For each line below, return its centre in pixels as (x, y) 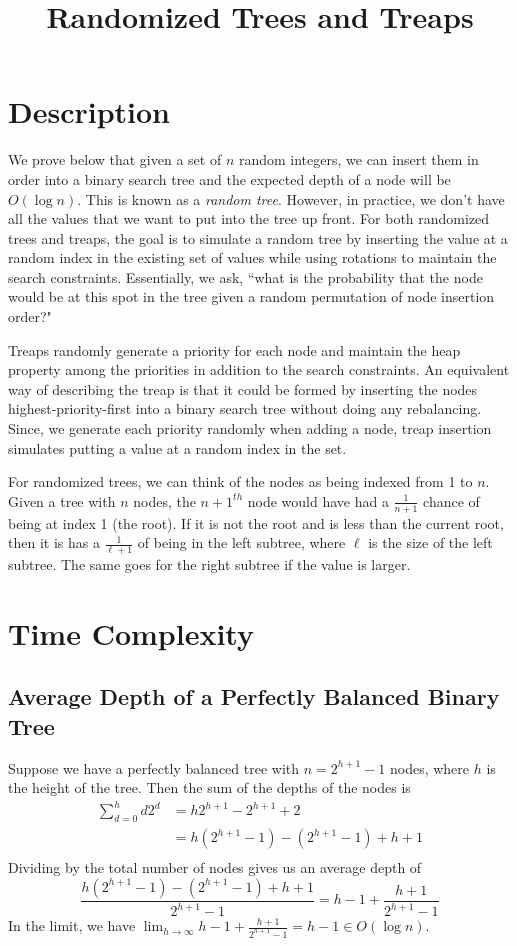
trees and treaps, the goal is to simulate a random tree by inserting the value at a (258, 237)
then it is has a (54, 542)
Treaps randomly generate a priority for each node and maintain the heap (234, 349)
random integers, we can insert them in (358, 159)
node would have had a (318, 500)
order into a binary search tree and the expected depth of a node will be (229, 178)
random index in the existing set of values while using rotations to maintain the (252, 257)
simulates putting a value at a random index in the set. (177, 447)
